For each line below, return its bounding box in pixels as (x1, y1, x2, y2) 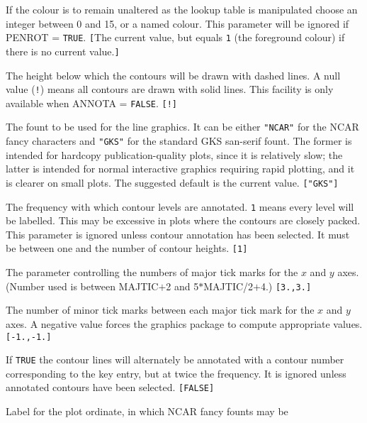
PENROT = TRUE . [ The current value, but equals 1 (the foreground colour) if (6, 30, 345, 45)
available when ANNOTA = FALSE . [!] (6, 95, 178, 110)
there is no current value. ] (6, 43, 120, 58)
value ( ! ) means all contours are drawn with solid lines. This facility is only (6, 82, 334, 97)
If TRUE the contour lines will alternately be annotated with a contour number (6, 352, 344, 367)
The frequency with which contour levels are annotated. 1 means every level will (6, 199, 354, 214)
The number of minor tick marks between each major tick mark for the (6, 302, 315, 317)
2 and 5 (166, 278, 199, 293)
